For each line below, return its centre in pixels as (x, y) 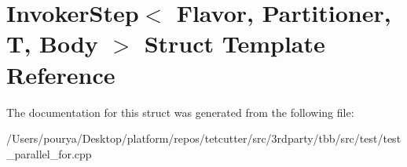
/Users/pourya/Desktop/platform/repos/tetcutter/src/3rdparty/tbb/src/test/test (204, 138)
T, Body (52, 44)
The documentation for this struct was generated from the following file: (180, 112)
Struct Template (235, 44)
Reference (61, 74)
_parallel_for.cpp (49, 153)
